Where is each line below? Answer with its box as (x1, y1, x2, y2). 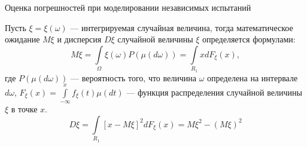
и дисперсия (57, 33, 102, 45)
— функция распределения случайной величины (126, 85, 302, 98)
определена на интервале (207, 71, 298, 84)
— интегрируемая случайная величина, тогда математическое (70, 21, 293, 33)
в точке (11, 103, 38, 115)
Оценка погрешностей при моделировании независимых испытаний (5, 1, 251, 13)
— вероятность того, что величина (71, 71, 196, 84)
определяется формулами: (202, 33, 296, 45)
